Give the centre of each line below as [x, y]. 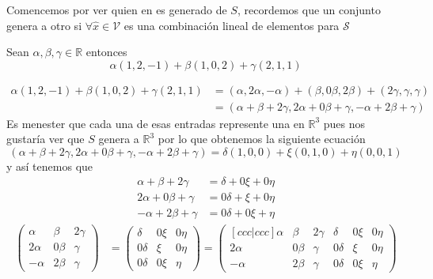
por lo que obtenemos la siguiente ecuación [262, 139]
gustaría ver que [46, 139]
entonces [106, 52]
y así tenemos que [50, 166]
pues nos [344, 123]
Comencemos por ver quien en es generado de [117, 9]
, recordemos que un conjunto [309, 9]
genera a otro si [44, 25]
